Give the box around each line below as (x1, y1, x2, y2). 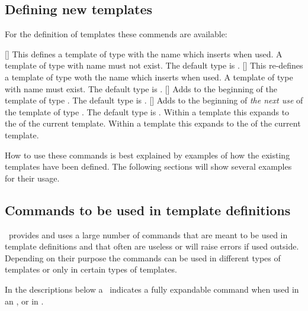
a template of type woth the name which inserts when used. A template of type (5, 70, 293, 83)
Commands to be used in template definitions (5, 200, 291, 219)
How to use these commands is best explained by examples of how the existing (5, 148, 290, 161)
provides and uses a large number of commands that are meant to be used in (8, 228, 288, 241)
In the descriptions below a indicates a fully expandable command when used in (5, 283, 299, 295)
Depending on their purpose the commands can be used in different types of (5, 251, 281, 264)
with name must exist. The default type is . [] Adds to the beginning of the (5, 82, 277, 95)
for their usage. (5, 171, 60, 184)
